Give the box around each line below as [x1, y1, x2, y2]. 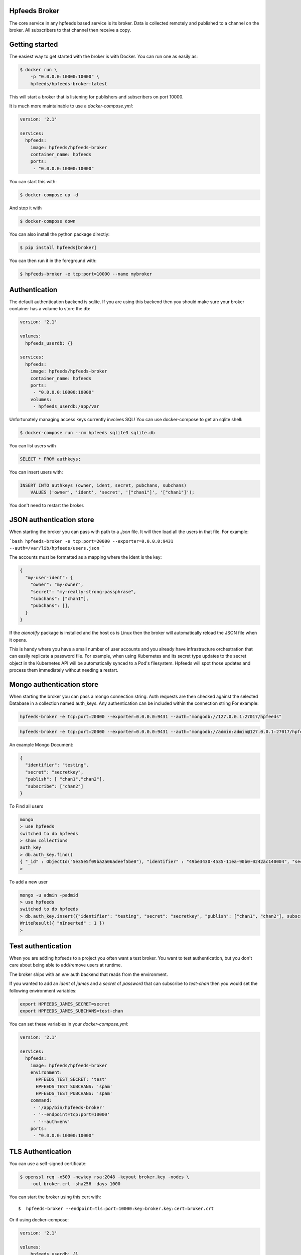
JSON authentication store [9, 516, 94, 524]
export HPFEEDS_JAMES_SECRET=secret [20, 1001, 110, 1007]
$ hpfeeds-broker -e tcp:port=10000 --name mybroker [20, 271, 153, 277]
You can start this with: [9, 178, 57, 184]
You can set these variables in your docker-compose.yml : [9, 1021, 128, 1027]
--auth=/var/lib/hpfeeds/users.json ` [9, 545, 105, 551]
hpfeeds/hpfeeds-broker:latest [30, 81, 107, 86]
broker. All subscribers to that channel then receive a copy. [9, 27, 131, 33]
